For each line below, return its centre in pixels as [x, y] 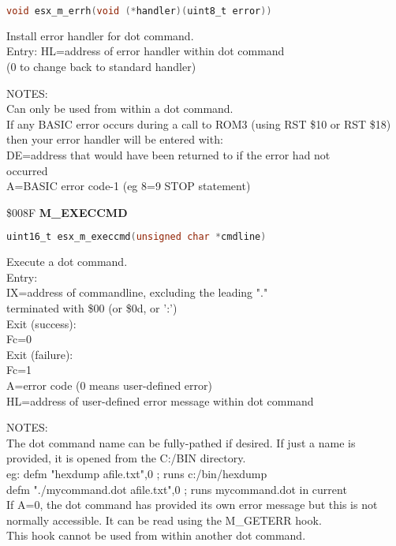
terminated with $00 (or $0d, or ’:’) [92, 308]
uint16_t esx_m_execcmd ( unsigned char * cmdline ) [136, 237]
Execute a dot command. [67, 262]
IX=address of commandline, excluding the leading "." [137, 292]
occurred [27, 170]
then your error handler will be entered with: [115, 139]
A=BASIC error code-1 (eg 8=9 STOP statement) [129, 186]
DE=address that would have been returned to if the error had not [168, 155]
